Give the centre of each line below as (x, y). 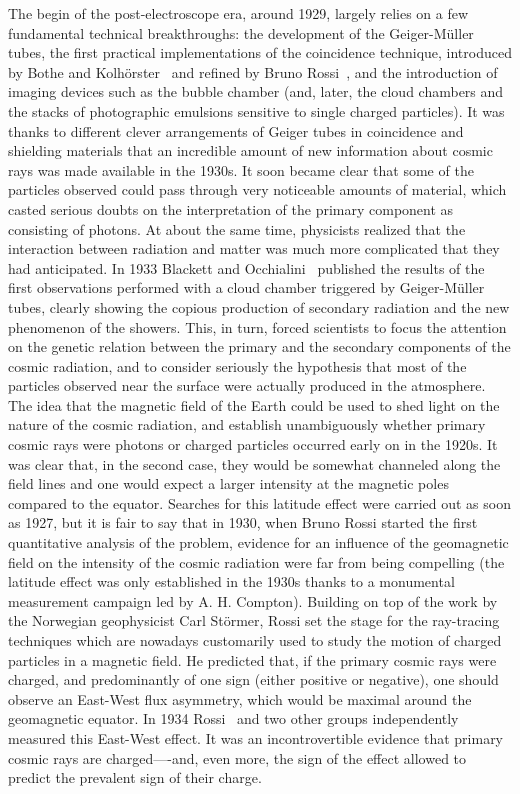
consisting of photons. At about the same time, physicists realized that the (237, 228)
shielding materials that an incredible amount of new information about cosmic (250, 150)
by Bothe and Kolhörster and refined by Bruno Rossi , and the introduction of (253, 71)
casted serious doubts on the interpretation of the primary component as (231, 208)
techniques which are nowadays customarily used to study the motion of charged (255, 640)
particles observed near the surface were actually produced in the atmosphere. (247, 385)
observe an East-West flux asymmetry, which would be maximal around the (240, 698)
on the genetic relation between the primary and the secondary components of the (259, 346)
